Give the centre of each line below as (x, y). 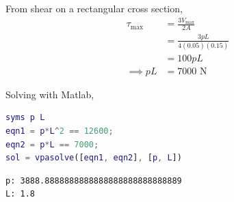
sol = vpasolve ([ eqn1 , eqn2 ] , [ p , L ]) (94, 158)
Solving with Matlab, (50, 94)
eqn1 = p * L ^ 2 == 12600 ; (60, 131)
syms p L (25, 118)
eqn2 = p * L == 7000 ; (52, 144)
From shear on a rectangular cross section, (94, 8)
